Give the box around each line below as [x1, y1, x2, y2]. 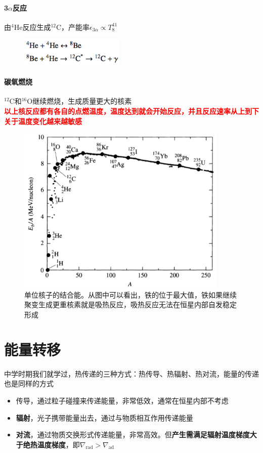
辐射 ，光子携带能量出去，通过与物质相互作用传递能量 [16, 412, 193, 423]
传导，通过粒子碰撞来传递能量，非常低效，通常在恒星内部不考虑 [16, 395, 229, 405]
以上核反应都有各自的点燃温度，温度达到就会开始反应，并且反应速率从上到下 [4, 105, 259, 116]
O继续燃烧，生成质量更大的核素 [27, 96, 132, 106]
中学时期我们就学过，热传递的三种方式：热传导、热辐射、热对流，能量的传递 [4, 368, 259, 379]
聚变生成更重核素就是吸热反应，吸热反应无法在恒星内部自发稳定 [24, 299, 237, 310]
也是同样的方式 [4, 378, 54, 389]
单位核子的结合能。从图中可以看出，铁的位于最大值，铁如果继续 [24, 289, 237, 300]
